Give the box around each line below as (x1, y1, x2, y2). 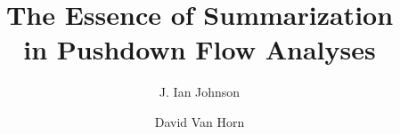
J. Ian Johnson (159, 83, 241, 101)
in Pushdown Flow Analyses (23, 31, 376, 67)
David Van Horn (154, 112, 245, 130)
